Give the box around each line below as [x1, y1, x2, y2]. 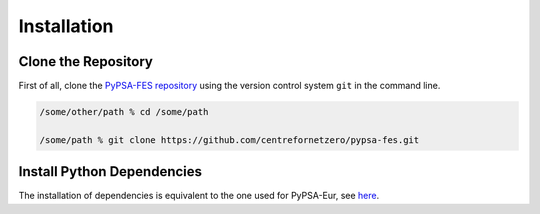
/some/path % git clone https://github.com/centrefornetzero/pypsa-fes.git [39, 134, 420, 145]
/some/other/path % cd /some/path [39, 106, 209, 118]
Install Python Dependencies [18, 163, 203, 180]
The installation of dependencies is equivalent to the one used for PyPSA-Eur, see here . [18, 190, 380, 202]
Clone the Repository [18, 53, 154, 70]
